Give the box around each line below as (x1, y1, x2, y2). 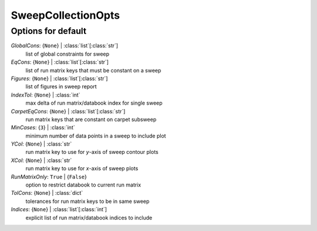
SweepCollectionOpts (11, 9, 120, 22)
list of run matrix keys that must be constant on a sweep (25, 67, 161, 74)
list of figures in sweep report (25, 83, 97, 90)
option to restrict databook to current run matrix (25, 181, 141, 188)
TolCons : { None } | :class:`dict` (11, 189, 83, 196)
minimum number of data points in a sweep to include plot (25, 132, 167, 139)
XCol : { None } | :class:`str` (11, 157, 72, 164)
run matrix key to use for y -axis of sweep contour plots (25, 149, 158, 156)
